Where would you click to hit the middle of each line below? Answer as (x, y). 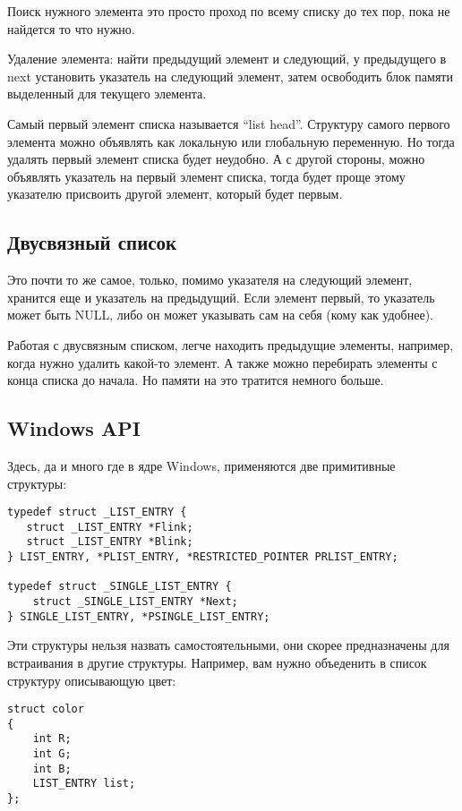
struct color (46, 709)
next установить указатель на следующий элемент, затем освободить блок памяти (230, 76)
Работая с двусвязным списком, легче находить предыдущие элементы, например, (231, 344)
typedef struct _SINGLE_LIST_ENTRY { (120, 587)
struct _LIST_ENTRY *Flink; (110, 527)
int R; (52, 739)
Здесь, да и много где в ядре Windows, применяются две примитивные (201, 465)
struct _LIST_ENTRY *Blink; (110, 542)
